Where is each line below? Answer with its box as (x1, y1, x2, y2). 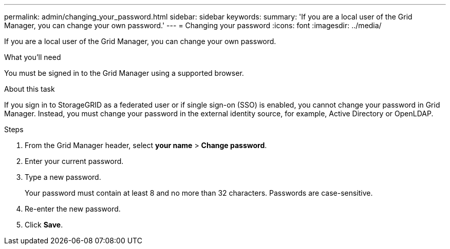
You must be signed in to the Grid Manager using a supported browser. (4, 69, 244, 77)
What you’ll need (4, 53, 61, 61)
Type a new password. (25, 173, 101, 181)
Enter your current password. (25, 157, 124, 165)
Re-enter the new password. (25, 204, 121, 213)
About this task (4, 85, 55, 93)
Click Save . (25, 220, 63, 229)
